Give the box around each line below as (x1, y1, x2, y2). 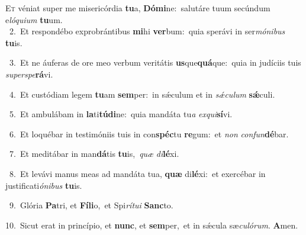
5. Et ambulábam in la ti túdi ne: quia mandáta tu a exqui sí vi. (9, 108, 233, 120)
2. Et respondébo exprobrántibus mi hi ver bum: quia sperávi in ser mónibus (9, 25, 285, 37)
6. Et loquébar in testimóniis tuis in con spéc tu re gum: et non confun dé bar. (9, 127, 289, 140)
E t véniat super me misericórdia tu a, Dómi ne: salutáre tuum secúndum (5, 2, 270, 14)
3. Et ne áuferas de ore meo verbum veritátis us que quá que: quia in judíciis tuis (9, 56, 301, 69)
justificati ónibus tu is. (5, 179, 82, 191)
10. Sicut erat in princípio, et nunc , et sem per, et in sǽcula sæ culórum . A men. (5, 218, 298, 231)
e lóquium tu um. (5, 13, 63, 25)
